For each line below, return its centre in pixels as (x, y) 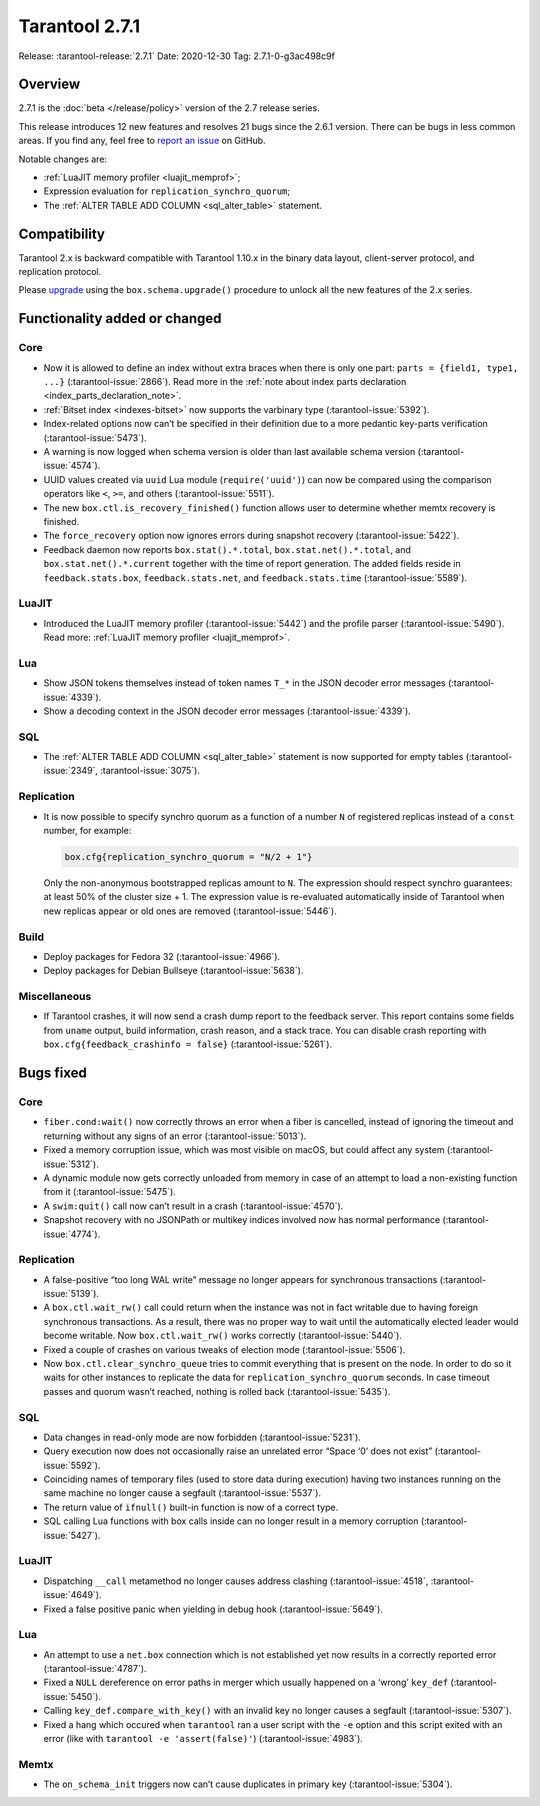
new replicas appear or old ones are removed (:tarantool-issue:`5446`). (190, 911)
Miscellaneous (55, 997)
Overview (49, 84)
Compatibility (61, 233)
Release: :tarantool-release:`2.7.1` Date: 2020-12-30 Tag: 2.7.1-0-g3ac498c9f (176, 56)
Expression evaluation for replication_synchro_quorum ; (167, 191)
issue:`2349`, (71, 771)
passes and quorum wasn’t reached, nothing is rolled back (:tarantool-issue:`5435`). (217, 1391)
